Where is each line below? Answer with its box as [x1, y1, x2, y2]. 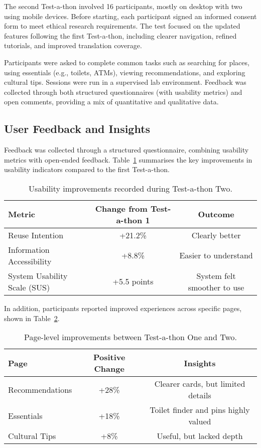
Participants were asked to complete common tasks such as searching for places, [4, 57, 249, 67]
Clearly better [191, 229, 241, 241]
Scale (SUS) [8, 281, 50, 293]
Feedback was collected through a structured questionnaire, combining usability [4, 144, 249, 155]
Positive [93, 351, 125, 363]
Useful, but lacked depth [157, 430, 243, 442]
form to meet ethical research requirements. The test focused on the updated [4, 21, 240, 31]
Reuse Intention [8, 229, 64, 241]
